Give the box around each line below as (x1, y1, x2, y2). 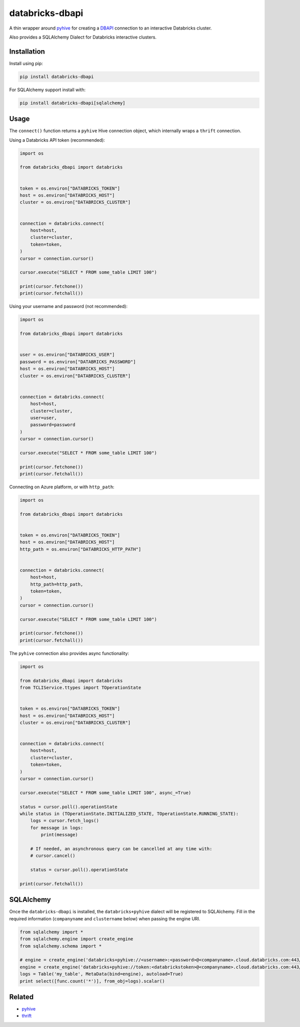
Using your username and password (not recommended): (9, 303, 127, 309)
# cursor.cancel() (30, 853, 75, 859)
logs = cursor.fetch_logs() (30, 818, 99, 824)
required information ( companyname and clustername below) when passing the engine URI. (9, 915, 200, 921)
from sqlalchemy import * (19, 929, 83, 935)
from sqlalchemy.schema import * (19, 943, 102, 949)
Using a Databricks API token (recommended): (9, 137, 105, 143)
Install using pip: (9, 60, 43, 66)
